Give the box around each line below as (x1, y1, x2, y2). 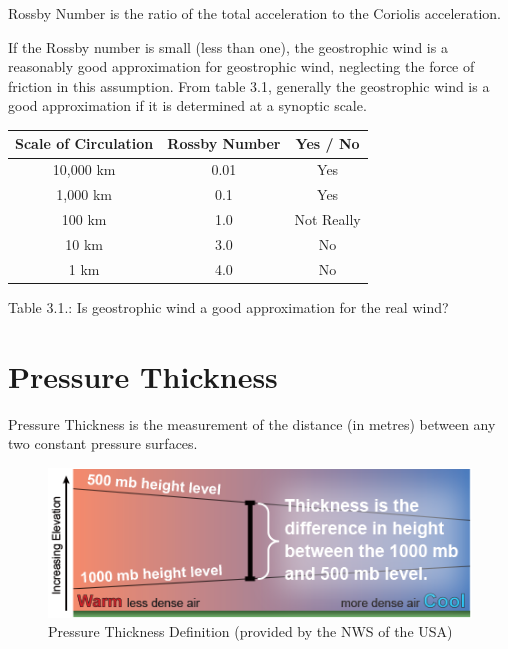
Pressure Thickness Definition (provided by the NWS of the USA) (48, 621, 453, 642)
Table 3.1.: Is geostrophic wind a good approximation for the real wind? (8, 296, 449, 317)
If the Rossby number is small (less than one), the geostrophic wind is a (8, 36, 448, 57)
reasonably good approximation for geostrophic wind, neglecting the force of (8, 56, 475, 77)
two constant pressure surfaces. (8, 433, 198, 454)
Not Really (294, 209, 361, 229)
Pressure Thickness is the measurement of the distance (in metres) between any (8, 413, 496, 434)
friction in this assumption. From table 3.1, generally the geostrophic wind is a (8, 75, 490, 96)
